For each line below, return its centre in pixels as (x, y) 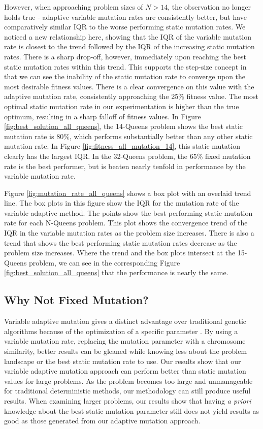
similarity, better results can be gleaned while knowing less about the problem (126, 351)
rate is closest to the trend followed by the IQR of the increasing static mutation (129, 46)
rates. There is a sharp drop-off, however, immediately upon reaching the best (125, 56)
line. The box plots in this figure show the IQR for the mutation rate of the (122, 203)
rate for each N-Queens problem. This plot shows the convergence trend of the (126, 223)
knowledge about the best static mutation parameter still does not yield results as (131, 410)
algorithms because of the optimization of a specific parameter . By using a (121, 331)
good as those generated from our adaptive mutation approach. (102, 421)
